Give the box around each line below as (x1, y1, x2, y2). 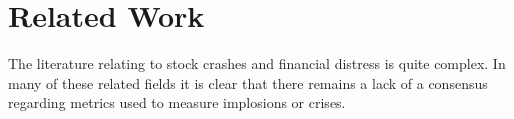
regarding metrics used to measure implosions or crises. (8, 92, 346, 113)
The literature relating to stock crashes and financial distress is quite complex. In (8, 53, 506, 74)
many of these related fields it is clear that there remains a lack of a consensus (8, 72, 488, 93)
